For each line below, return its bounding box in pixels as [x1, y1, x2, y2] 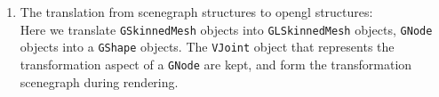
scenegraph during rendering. [20, 72, 179, 91]
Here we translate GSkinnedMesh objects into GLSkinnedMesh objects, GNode [20, 20, 433, 38]
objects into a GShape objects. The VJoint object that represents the [20, 37, 395, 56]
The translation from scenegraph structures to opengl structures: [20, 3, 373, 20]
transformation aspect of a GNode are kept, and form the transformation [20, 54, 412, 73]
